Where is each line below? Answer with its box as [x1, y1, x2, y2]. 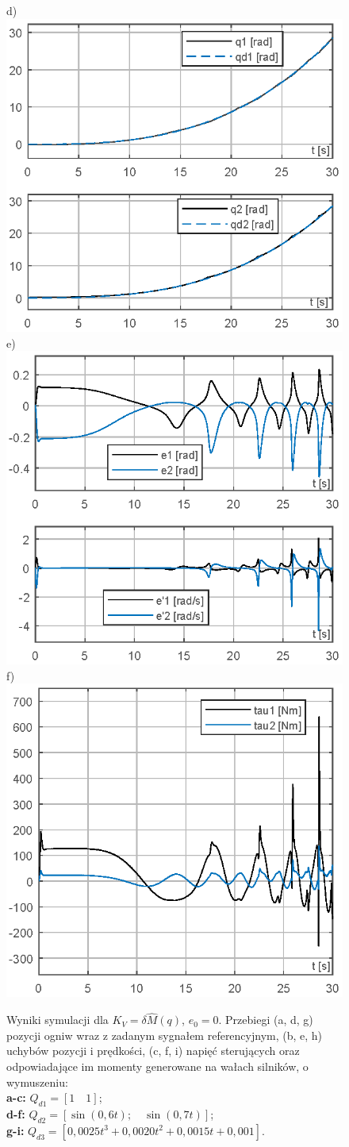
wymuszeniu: [6, 1073, 68, 1090]
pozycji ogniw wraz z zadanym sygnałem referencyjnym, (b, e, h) [6, 1026, 323, 1043]
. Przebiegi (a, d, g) [218, 1011, 313, 1028]
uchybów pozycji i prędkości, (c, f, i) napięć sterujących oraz [6, 1042, 300, 1059]
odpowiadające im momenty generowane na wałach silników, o [6, 1057, 309, 1074]
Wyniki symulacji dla [6, 1011, 109, 1028]
